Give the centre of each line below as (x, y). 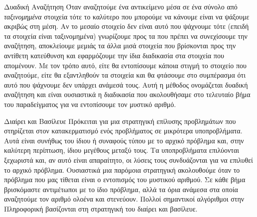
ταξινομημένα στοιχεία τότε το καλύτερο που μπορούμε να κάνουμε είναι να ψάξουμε (127, 16)
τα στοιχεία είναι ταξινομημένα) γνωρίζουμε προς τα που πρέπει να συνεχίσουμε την (126, 36)
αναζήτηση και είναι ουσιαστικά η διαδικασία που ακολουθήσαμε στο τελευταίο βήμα (127, 94)
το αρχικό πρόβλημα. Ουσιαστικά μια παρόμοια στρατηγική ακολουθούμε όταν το (122, 169)
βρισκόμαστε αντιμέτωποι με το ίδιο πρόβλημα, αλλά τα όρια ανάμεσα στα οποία (121, 189)
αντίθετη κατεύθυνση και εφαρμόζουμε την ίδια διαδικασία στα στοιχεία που (114, 55)
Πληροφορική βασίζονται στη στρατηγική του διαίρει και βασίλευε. (101, 208)
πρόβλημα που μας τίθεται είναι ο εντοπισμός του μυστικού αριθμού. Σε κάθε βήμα (125, 179)
